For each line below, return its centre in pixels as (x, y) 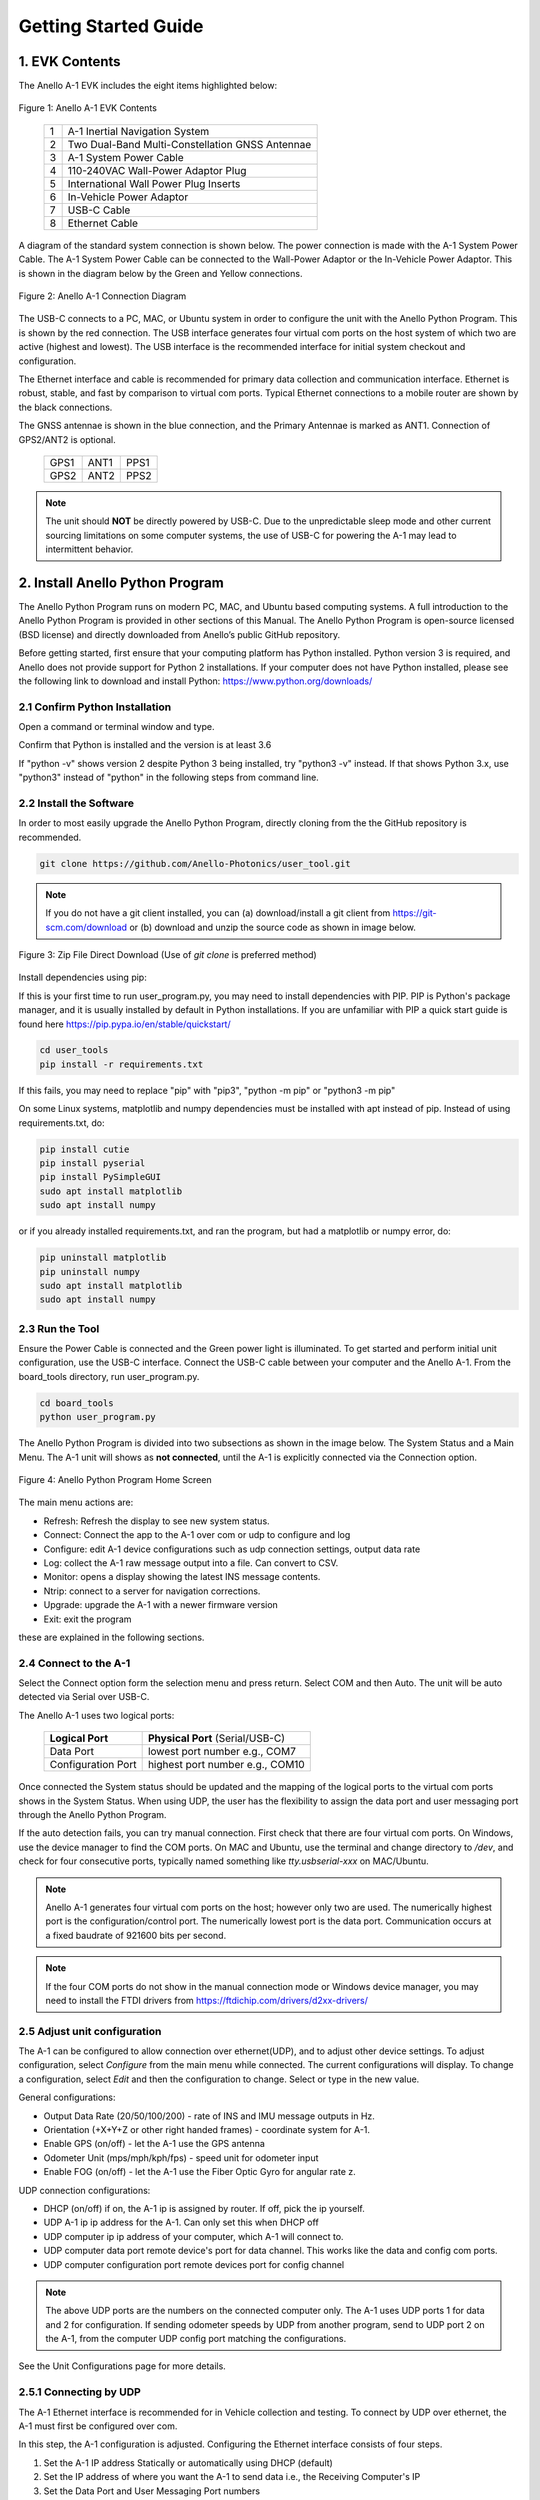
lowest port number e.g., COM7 (222, 1752)
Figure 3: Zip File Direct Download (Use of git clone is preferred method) (167, 954)
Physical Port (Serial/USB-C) (216, 1738)
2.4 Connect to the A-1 (74, 1663)
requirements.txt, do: (61, 1122)
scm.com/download (86, 927)
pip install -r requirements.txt (121, 1064)
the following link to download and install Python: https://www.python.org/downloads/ (195, 681)
